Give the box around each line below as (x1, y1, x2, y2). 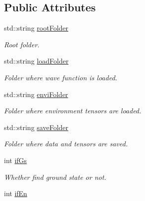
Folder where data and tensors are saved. (4, 138, 128, 149)
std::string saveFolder (4, 122, 69, 132)
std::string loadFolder (4, 56, 69, 66)
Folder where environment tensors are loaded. (4, 105, 142, 116)
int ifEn (4, 188, 27, 199)
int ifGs (4, 155, 27, 165)
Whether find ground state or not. (4, 171, 106, 182)
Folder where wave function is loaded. (4, 72, 117, 82)
